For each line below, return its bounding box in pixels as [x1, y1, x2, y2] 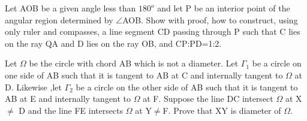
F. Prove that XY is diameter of [162, 104, 281, 116]
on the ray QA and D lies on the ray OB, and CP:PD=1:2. [5, 37, 222, 49]
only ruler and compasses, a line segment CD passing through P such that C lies [5, 25, 300, 38]
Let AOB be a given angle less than [5, 2, 136, 14]
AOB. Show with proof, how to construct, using [122, 13, 298, 26]
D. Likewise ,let [5, 80, 62, 93]
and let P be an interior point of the [157, 2, 290, 14]
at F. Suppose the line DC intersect [143, 92, 273, 105]
